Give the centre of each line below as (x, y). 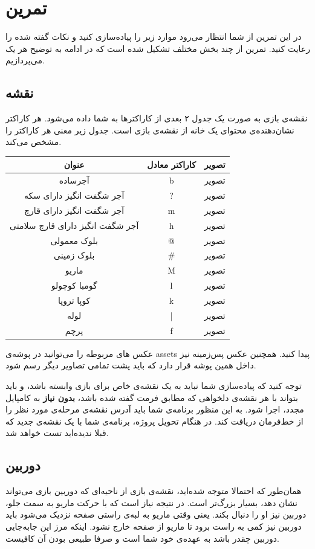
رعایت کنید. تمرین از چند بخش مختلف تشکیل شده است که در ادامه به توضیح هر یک (158, 48)
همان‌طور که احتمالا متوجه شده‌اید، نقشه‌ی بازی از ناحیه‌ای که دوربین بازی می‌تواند (154, 491)
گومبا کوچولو (74, 285)
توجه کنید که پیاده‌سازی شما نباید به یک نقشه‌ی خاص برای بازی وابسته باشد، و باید (154, 385)
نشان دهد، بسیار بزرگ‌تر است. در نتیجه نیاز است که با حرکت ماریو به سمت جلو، (151, 502)
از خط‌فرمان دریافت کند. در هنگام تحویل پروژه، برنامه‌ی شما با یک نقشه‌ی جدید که (154, 421)
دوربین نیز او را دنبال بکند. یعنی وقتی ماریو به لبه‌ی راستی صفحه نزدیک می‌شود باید (156, 514)
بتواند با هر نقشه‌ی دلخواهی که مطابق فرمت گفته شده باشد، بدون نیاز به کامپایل (152, 397)
